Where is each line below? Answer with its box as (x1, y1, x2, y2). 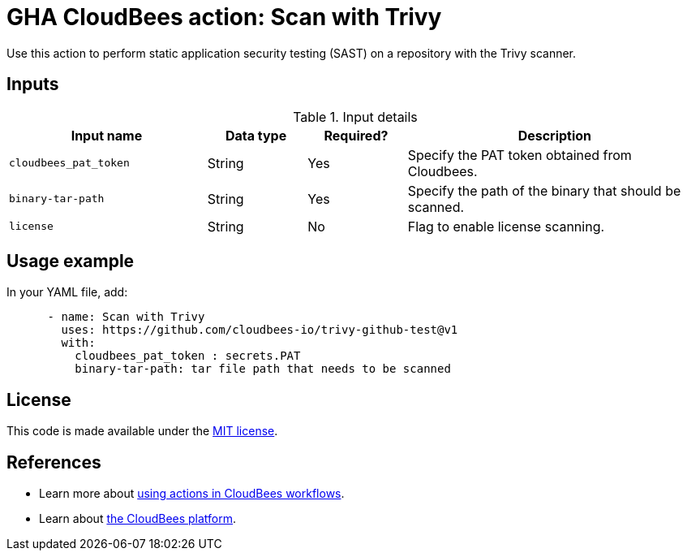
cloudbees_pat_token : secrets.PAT (75, 349, 301, 363)
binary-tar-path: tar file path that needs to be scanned (75, 362, 451, 376)
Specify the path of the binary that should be (407, 182, 681, 199)
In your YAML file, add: (6, 285, 128, 300)
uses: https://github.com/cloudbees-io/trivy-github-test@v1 (61, 323, 458, 337)
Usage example (6, 251, 135, 272)
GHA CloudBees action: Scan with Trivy (6, 3, 442, 31)
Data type (225, 127, 287, 144)
